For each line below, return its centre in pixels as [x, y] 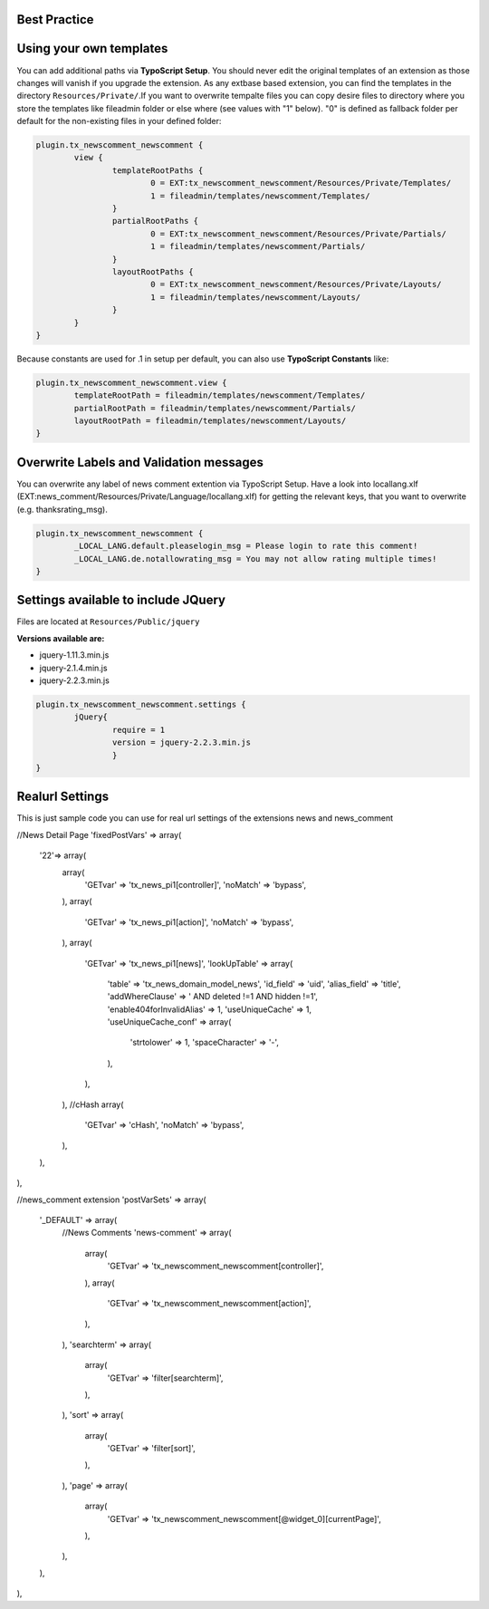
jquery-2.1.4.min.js [73, 668]
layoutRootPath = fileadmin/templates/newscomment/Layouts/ [210, 421]
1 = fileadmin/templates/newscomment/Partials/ [258, 246]
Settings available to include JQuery [121, 600]
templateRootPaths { [158, 170]
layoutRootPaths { [153, 271]
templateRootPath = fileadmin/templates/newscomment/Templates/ [220, 395]
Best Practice [55, 19]
